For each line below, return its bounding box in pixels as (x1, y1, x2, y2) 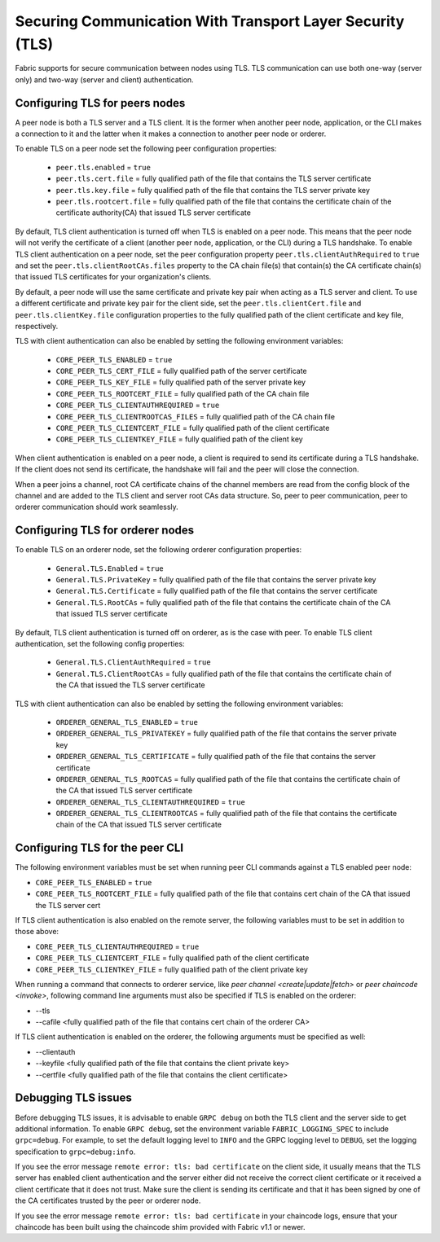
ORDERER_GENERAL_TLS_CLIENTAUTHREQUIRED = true (55, 797, 246, 806)
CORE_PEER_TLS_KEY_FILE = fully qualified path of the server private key (55, 377, 306, 387)
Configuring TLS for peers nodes (15, 96, 186, 110)
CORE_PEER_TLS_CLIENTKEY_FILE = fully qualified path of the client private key (35, 964, 309, 974)
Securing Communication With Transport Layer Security (15, 12, 405, 30)
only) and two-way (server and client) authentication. (15, 74, 195, 85)
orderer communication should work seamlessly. (15, 502, 178, 512)
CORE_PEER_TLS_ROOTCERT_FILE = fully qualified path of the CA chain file (55, 388, 310, 398)
